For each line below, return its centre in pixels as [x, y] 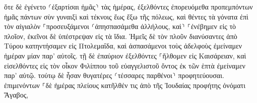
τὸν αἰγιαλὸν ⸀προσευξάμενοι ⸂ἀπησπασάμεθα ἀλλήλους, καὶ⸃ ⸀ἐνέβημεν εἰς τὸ [120, 26]
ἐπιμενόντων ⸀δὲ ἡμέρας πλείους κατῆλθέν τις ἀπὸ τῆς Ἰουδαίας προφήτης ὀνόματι [125, 85]
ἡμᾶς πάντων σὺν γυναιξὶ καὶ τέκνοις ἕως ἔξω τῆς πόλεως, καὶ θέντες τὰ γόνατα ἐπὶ [126, 16]
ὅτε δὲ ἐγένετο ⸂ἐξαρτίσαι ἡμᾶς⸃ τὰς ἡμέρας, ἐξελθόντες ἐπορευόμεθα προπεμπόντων [128, 6]
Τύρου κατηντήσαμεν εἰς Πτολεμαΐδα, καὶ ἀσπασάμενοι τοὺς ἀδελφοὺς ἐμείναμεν [123, 46]
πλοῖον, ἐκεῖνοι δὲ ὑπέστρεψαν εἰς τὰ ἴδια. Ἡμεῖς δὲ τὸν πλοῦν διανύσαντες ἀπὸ [121, 36]
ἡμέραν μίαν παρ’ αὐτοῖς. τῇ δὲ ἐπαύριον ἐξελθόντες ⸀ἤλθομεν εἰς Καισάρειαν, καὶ [125, 55]
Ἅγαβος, [16, 95]
